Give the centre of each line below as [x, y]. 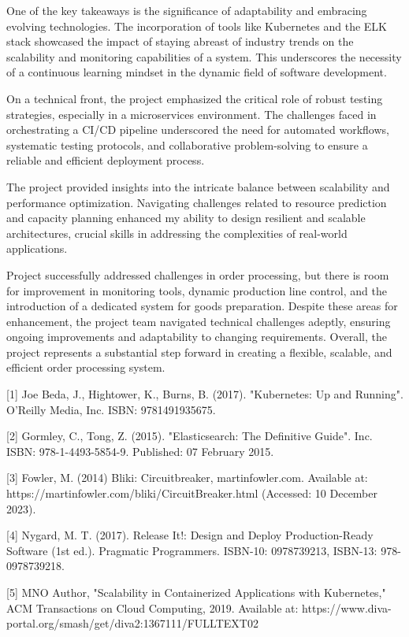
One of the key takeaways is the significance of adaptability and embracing [187, 10]
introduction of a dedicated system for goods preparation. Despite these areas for [202, 306]
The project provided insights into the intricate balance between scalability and [198, 186]
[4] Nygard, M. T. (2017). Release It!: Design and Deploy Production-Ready [190, 535]
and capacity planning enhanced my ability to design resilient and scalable [186, 218]
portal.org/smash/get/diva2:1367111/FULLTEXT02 [132, 623]
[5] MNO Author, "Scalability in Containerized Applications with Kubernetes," [196, 592]
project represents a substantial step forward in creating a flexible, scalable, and [199, 352]
